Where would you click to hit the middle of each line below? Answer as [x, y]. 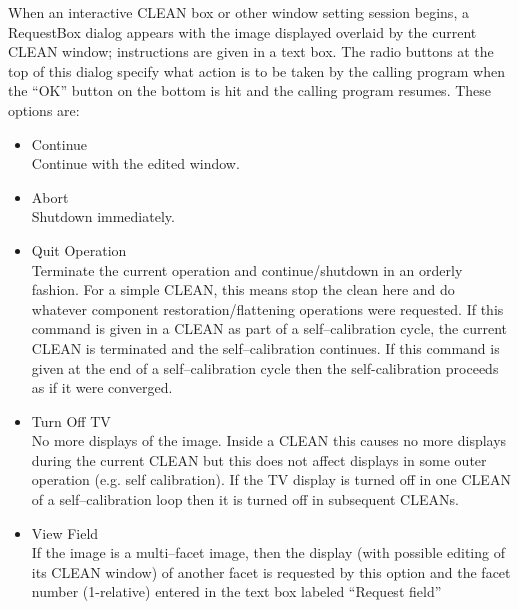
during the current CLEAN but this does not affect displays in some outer [259, 459]
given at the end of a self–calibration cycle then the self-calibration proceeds [265, 367]
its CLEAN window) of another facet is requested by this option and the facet [271, 571]
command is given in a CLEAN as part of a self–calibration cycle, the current [269, 328]
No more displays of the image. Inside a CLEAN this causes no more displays [269, 440]
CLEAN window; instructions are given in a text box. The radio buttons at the [251, 51]
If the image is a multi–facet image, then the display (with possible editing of [268, 552]
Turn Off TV [71, 420]
